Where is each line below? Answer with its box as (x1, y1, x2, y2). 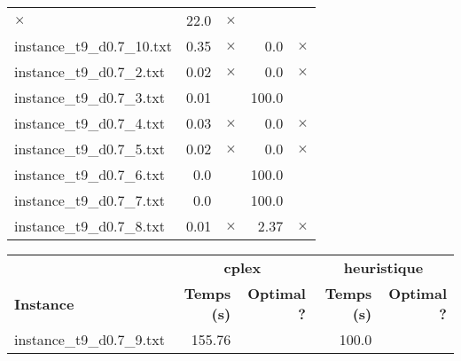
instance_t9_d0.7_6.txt (14, 164, 165, 184)
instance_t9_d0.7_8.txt (14, 216, 165, 236)
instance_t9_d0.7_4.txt (14, 113, 165, 133)
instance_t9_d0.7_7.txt (14, 190, 165, 210)
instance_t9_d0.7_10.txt (14, 35, 172, 56)
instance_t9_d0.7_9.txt (14, 329, 165, 349)
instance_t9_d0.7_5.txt (14, 138, 165, 159)
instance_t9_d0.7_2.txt (14, 61, 165, 82)
